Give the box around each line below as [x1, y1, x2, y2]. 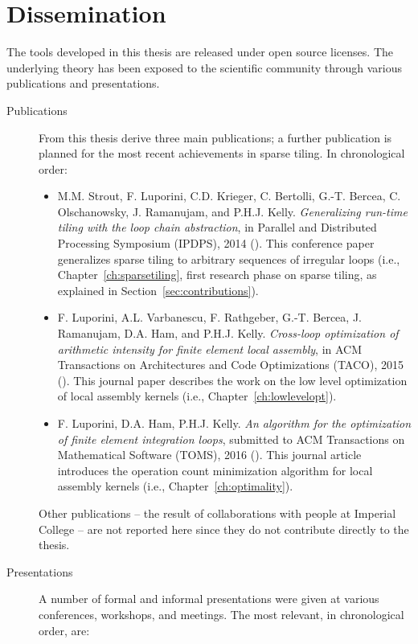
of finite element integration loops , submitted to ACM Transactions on [57, 430, 405, 447]
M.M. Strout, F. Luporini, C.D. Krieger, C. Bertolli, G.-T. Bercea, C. [57, 187, 401, 204]
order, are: [39, 621, 90, 638]
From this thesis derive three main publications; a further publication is [39, 129, 392, 146]
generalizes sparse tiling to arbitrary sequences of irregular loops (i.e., [57, 250, 400, 267]
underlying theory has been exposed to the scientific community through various [6, 59, 403, 76]
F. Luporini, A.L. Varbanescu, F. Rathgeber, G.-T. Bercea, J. [57, 309, 362, 326]
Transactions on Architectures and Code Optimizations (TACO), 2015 [57, 356, 404, 373]
